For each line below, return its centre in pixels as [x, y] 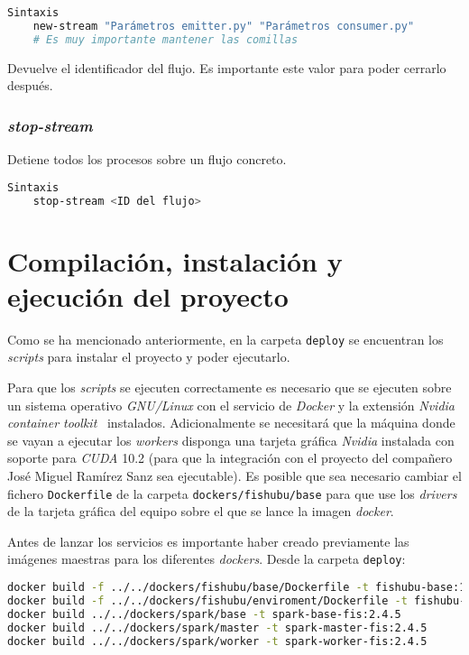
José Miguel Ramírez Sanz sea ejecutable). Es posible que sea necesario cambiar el [234, 475]
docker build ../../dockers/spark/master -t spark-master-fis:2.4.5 [217, 627]
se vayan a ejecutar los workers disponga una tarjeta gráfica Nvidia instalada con [231, 440]
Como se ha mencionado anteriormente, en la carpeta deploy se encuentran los [225, 339]
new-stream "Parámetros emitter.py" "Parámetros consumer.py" [224, 26]
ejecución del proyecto [148, 295]
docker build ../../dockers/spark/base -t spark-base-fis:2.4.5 [204, 614]
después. [30, 85]
